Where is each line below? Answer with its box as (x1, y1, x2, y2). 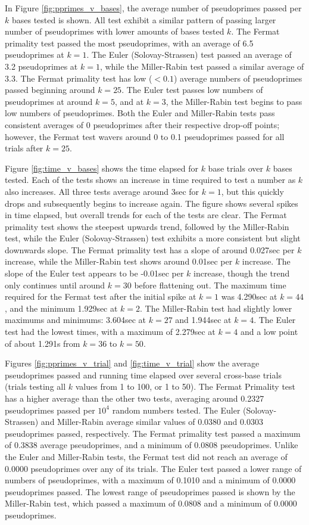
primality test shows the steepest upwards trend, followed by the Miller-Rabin (5, 220, 289, 232)
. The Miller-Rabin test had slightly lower (140, 302, 292, 314)
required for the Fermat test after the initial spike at (5, 290, 196, 303)
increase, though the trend (193, 267, 290, 279)
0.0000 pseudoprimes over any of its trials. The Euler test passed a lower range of (5, 462, 302, 474)
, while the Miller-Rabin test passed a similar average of (99, 60, 304, 72)
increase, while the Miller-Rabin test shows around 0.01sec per (5, 255, 233, 268)
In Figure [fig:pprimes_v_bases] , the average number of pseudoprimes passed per (5, 2, 302, 14)
